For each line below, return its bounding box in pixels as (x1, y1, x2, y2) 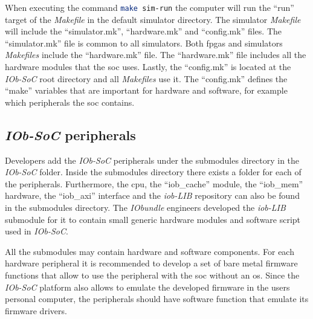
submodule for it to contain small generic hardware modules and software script (5, 213, 301, 225)
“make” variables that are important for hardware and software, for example (5, 84, 288, 97)
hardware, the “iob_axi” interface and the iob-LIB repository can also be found (5, 189, 300, 202)
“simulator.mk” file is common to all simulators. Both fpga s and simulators (5, 36, 283, 49)
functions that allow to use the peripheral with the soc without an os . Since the (5, 268, 300, 281)
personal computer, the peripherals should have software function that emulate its (5, 292, 309, 305)
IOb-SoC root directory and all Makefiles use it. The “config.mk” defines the (5, 72, 288, 85)
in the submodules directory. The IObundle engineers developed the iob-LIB (5, 201, 286, 213)
